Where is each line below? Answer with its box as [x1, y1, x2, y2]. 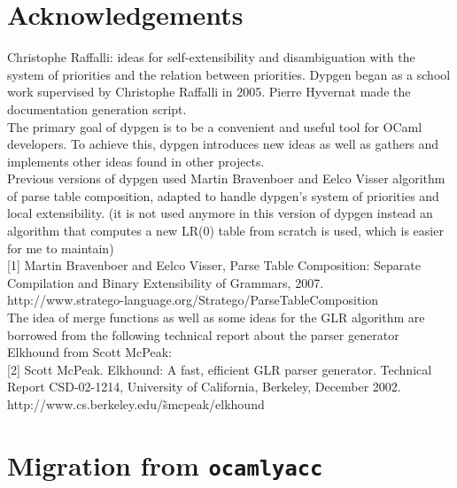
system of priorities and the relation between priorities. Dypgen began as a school [7, 65, 451, 83]
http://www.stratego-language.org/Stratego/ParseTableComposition [7, 290, 379, 309]
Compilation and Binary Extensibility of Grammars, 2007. [7, 273, 324, 291]
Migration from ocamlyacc [7, 446, 323, 483]
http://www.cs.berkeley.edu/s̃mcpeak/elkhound [7, 395, 265, 413]
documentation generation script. [7, 99, 187, 118]
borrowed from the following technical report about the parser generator [7, 325, 399, 344]
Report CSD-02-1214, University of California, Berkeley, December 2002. [7, 377, 401, 396]
